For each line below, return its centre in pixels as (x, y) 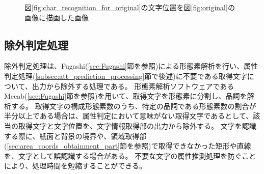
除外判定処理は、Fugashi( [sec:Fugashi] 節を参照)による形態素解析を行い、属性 (131, 66)
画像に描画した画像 (57, 17)
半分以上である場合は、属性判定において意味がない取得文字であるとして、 (129, 116)
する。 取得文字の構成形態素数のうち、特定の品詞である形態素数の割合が (134, 106)
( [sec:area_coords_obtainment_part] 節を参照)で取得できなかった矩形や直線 (128, 146)
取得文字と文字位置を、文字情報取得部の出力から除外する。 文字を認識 (137, 125)
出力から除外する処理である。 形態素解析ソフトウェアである (133, 86)
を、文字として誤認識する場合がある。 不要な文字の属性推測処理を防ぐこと (130, 155)
